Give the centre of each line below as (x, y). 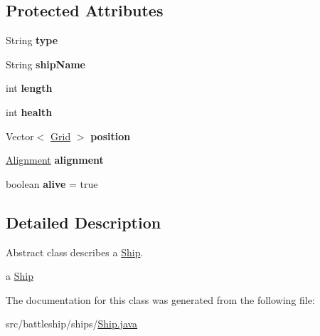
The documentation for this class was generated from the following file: (160, 299)
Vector (20, 136)
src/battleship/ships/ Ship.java (72, 324)
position (111, 136)
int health (29, 111)
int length (29, 88)
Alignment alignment (55, 160)
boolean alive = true (52, 183)
